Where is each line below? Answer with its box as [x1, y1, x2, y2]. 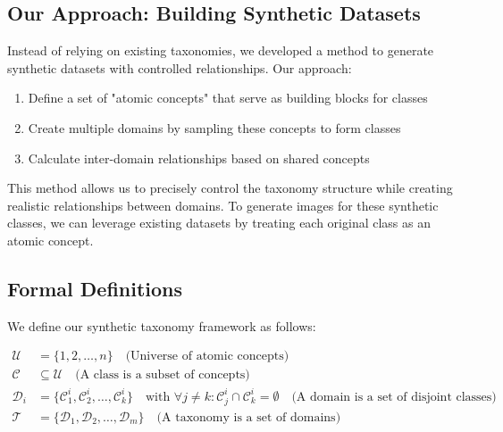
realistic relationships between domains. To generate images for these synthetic [7, 195, 439, 214]
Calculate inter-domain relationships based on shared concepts [28, 148, 370, 167]
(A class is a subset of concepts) [75, 369, 250, 382]
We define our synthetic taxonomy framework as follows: [7, 316, 316, 335]
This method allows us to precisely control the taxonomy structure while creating [7, 179, 453, 197]
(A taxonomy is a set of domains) [156, 411, 341, 424]
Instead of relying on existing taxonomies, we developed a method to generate [7, 41, 434, 60]
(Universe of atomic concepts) [125, 350, 289, 363]
